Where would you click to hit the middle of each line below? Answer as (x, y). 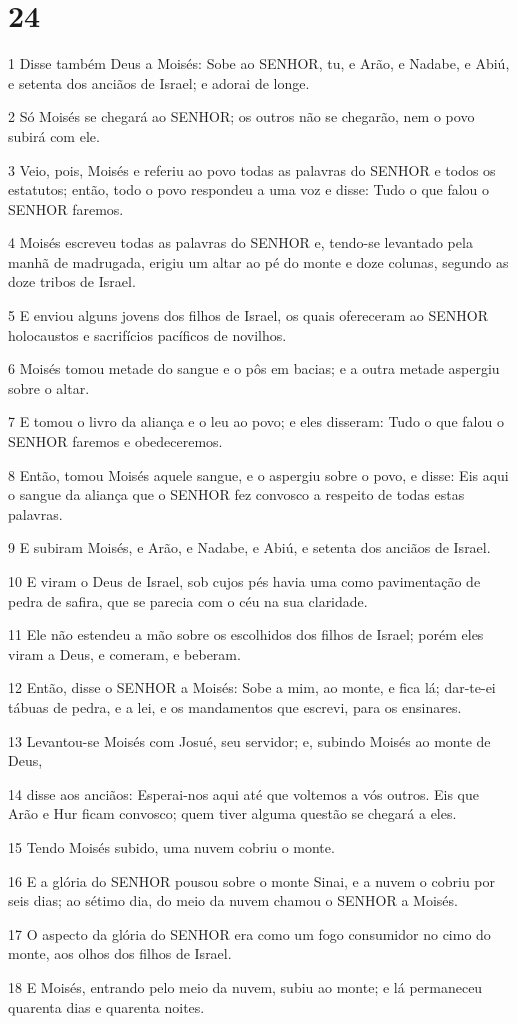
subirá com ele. (54, 135)
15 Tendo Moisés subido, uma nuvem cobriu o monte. (171, 846)
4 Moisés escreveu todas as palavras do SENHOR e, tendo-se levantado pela (240, 242)
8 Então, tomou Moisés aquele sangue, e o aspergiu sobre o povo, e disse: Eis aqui (258, 474)
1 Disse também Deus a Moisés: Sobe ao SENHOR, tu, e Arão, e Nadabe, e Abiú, (259, 63)
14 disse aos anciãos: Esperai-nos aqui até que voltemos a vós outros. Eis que (243, 793)
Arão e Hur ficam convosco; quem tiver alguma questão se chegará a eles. (232, 813)
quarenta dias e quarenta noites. (106, 1006)
